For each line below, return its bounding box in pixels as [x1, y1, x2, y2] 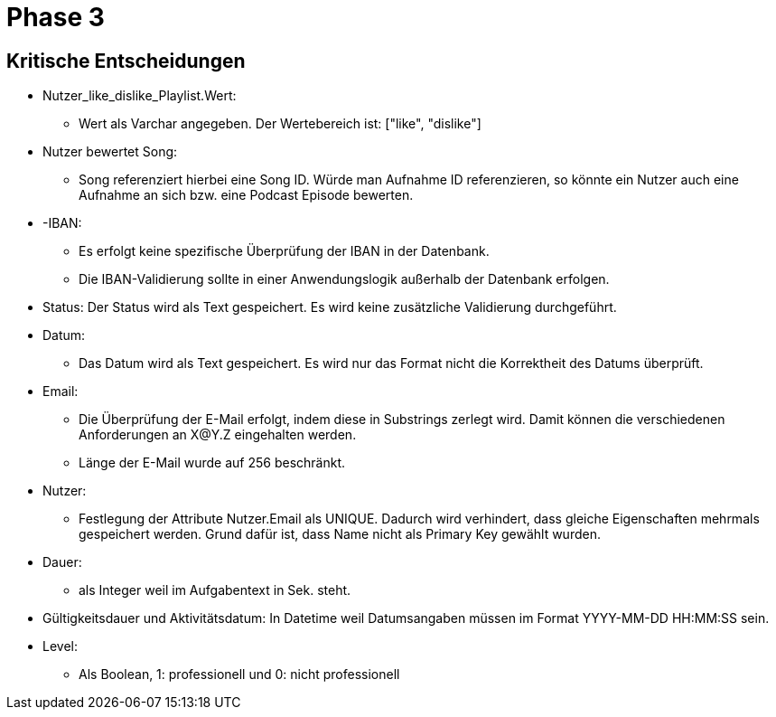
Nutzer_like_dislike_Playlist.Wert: [42, 88, 237, 104]
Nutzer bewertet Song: [42, 144, 178, 160]
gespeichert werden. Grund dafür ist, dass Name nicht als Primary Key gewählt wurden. [79, 526, 601, 542]
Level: [42, 638, 78, 655]
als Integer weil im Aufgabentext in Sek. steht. [79, 582, 351, 599]
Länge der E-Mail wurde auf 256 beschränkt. [79, 455, 346, 471]
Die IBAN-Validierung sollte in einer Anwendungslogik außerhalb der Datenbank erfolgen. [79, 271, 610, 288]
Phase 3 [6, 2, 105, 33]
